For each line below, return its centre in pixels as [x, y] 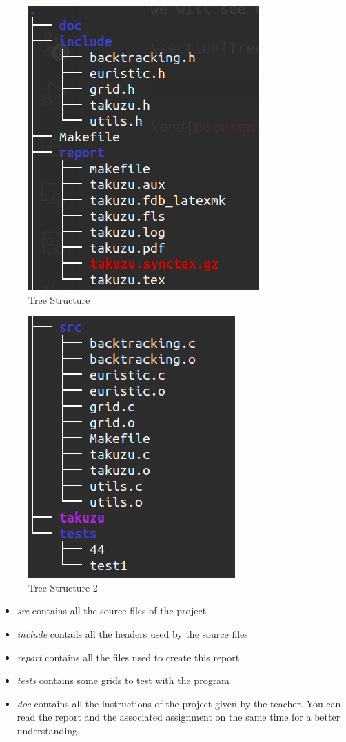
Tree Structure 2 [63, 587]
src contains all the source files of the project [112, 611]
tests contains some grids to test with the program [123, 680]
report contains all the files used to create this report [128, 657]
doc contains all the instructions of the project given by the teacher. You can [179, 703]
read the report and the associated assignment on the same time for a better [179, 717]
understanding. [48, 730]
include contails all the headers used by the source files [132, 633]
